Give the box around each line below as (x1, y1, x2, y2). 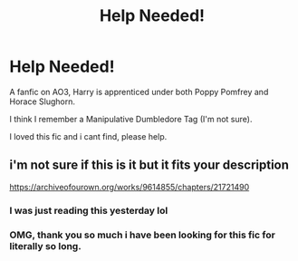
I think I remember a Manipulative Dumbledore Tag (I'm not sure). (9, 113, 253, 124)
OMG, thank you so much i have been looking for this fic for (9, 228, 276, 241)
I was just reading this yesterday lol (9, 204, 168, 217)
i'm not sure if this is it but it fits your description (9, 158, 290, 173)
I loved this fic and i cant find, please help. (9, 130, 168, 141)
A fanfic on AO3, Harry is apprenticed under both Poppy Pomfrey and (9, 86, 269, 97)
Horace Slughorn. (9, 96, 75, 107)
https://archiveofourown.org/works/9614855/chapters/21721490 (9, 181, 250, 192)
